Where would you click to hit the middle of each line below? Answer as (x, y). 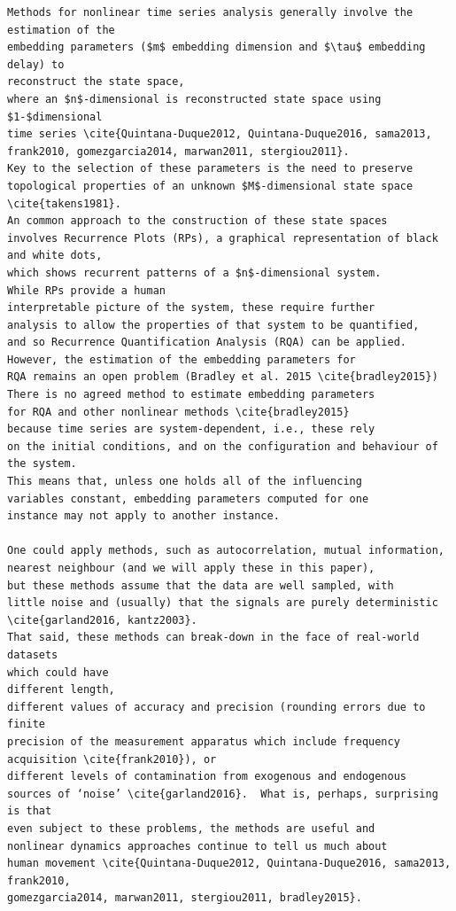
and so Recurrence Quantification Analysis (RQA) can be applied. (207, 343)
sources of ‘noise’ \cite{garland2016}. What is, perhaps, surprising (223, 794)
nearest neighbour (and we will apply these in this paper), (191, 568)
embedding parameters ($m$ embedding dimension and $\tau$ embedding (216, 47)
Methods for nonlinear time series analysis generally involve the (210, 12)
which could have (58, 672)
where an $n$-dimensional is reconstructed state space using (194, 99)
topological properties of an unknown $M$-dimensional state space (210, 186)
